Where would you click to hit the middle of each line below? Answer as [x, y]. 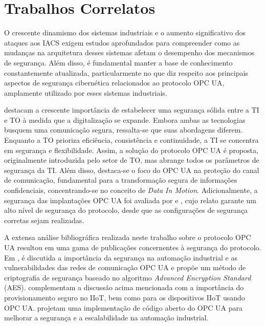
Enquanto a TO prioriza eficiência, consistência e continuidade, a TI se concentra [131, 140]
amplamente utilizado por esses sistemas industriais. [86, 92]
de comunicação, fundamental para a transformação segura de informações [121, 180]
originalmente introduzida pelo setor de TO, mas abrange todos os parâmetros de [132, 160]
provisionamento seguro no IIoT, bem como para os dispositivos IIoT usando [125, 297]
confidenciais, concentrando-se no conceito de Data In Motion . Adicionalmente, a [131, 190]
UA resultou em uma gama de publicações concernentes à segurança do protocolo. [133, 247]
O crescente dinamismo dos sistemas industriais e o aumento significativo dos [125, 32]
